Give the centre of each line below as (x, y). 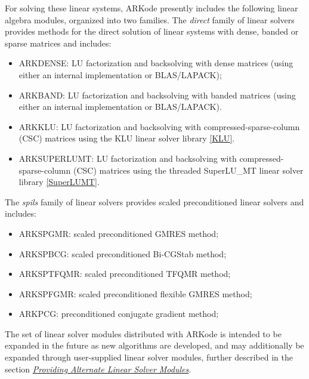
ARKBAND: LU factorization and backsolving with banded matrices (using (157, 95)
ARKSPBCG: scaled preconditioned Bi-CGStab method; (123, 253)
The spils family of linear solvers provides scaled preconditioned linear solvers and (154, 201)
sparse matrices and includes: (58, 43)
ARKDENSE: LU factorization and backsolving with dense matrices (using (156, 63)
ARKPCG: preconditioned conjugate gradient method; (119, 314)
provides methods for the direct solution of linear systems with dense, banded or (152, 31)
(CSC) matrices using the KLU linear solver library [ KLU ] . (127, 138)
